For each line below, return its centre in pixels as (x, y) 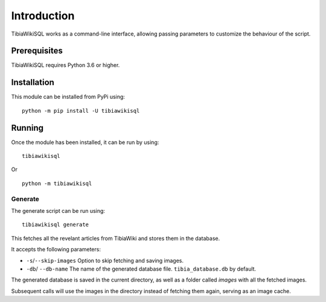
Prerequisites (37, 51)
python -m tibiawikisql (57, 183)
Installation (33, 82)
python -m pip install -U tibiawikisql (81, 111)
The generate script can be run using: (58, 210)
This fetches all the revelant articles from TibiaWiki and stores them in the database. (116, 238)
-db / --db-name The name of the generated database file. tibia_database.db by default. (141, 269)
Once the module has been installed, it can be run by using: (85, 142)
